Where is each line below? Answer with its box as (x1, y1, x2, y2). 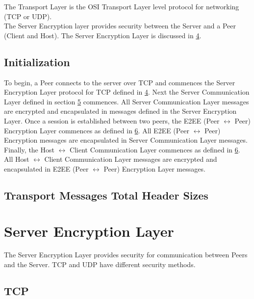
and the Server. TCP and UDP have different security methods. (4, 259, 196, 270)
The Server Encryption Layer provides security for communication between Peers (4, 249, 248, 260)
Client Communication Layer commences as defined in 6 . (70, 144, 240, 154)
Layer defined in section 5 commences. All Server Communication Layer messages (4, 96, 249, 106)
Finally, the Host (4, 144, 54, 154)
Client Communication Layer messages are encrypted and (44, 154, 217, 164)
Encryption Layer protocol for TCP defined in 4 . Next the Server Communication (4, 87, 250, 97)
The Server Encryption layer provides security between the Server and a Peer (4, 21, 236, 31)
